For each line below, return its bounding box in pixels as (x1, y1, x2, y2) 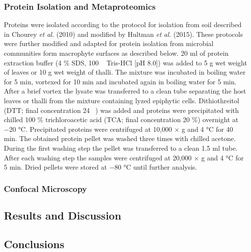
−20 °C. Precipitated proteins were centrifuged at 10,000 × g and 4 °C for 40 (4, 124, 233, 134)
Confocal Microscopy (4, 182, 87, 194)
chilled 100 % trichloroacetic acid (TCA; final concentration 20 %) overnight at (4, 114, 238, 125)
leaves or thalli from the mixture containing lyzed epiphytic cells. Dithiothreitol (4, 95, 239, 105)
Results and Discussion (4, 207, 121, 222)
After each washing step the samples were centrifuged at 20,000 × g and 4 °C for (4, 152, 244, 162)
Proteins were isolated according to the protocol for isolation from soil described (4, 19, 242, 30)
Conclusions (4, 236, 65, 251)
